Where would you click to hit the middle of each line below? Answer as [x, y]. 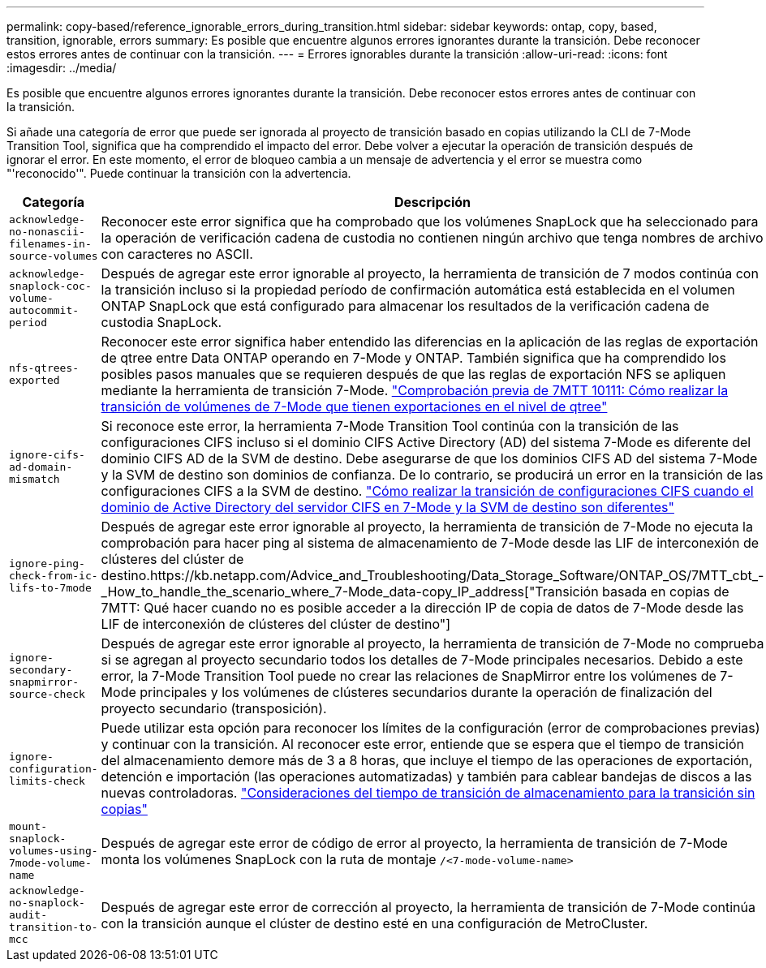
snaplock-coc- [50, 286]
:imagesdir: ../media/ [62, 68]
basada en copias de [666, 592]
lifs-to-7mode [50, 587]
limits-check [47, 781]
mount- [28, 826]
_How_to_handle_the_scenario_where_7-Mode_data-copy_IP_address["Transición [350, 592]
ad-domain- [41, 467]
